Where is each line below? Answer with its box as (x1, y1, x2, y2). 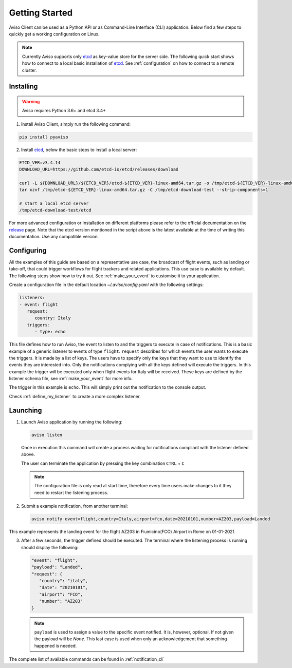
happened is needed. (34, 643, 77, 649)
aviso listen (31, 432, 63, 438)
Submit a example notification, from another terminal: (21, 503, 128, 509)
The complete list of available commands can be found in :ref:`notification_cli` (9, 656, 165, 662)
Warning (22, 98, 40, 104)
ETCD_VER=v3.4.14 (19, 160, 61, 165)
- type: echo (35, 329, 66, 335)
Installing (9, 82, 38, 91)
